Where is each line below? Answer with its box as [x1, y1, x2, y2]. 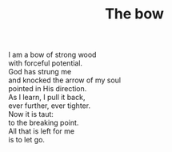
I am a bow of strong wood [8, 50, 97, 60]
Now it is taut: [8, 110, 54, 119]
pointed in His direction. [8, 84, 87, 94]
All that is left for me [8, 126, 74, 136]
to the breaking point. [8, 118, 79, 128]
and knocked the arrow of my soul [8, 75, 122, 85]
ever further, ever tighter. [8, 101, 90, 110]
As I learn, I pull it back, [8, 93, 86, 102]
